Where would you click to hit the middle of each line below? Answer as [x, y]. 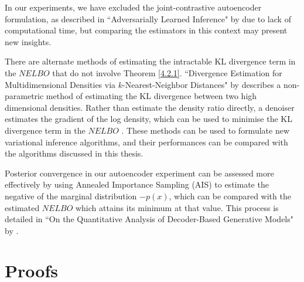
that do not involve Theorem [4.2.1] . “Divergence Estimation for [167, 72]
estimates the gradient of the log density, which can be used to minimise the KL [148, 119]
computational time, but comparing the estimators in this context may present [146, 30]
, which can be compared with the [230, 196]
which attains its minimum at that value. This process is [177, 207]
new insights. [28, 41]
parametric [24, 96]
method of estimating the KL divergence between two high [151, 96]
